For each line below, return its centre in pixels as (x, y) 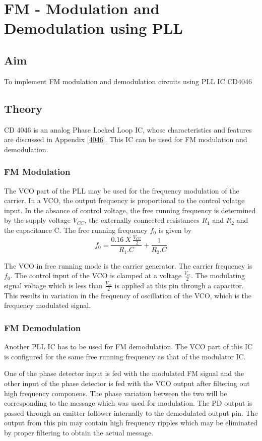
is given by (175, 230)
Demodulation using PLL (93, 28)
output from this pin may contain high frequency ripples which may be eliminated (131, 423)
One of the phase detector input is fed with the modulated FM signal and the (124, 373)
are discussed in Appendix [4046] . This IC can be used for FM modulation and (126, 139)
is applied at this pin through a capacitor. (179, 285)
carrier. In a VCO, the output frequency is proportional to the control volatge (124, 200)
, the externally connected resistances (142, 220)
